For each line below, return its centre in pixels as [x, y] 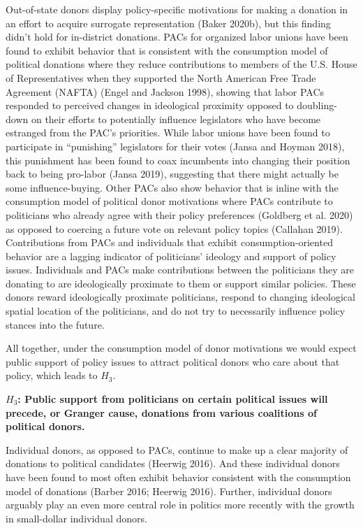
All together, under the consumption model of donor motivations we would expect [181, 348]
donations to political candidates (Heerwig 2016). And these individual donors [173, 463]
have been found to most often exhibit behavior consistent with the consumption [178, 477]
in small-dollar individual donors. [76, 518]
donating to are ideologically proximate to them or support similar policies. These [181, 283]
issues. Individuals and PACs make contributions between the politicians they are [180, 270]
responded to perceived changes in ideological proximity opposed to [150, 105]
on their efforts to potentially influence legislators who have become [176, 119]
